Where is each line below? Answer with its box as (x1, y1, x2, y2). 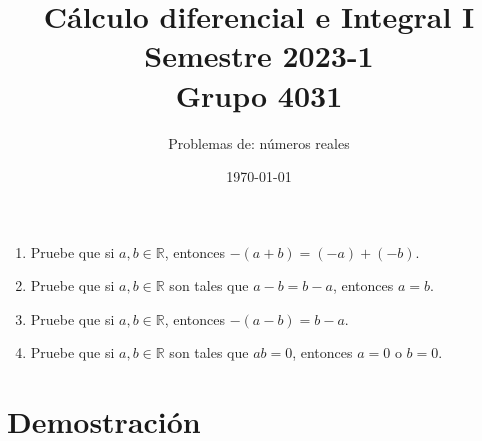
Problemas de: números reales (168, 132, 350, 153)
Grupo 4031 (175, 74, 343, 115)
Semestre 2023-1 (144, 35, 374, 76)
